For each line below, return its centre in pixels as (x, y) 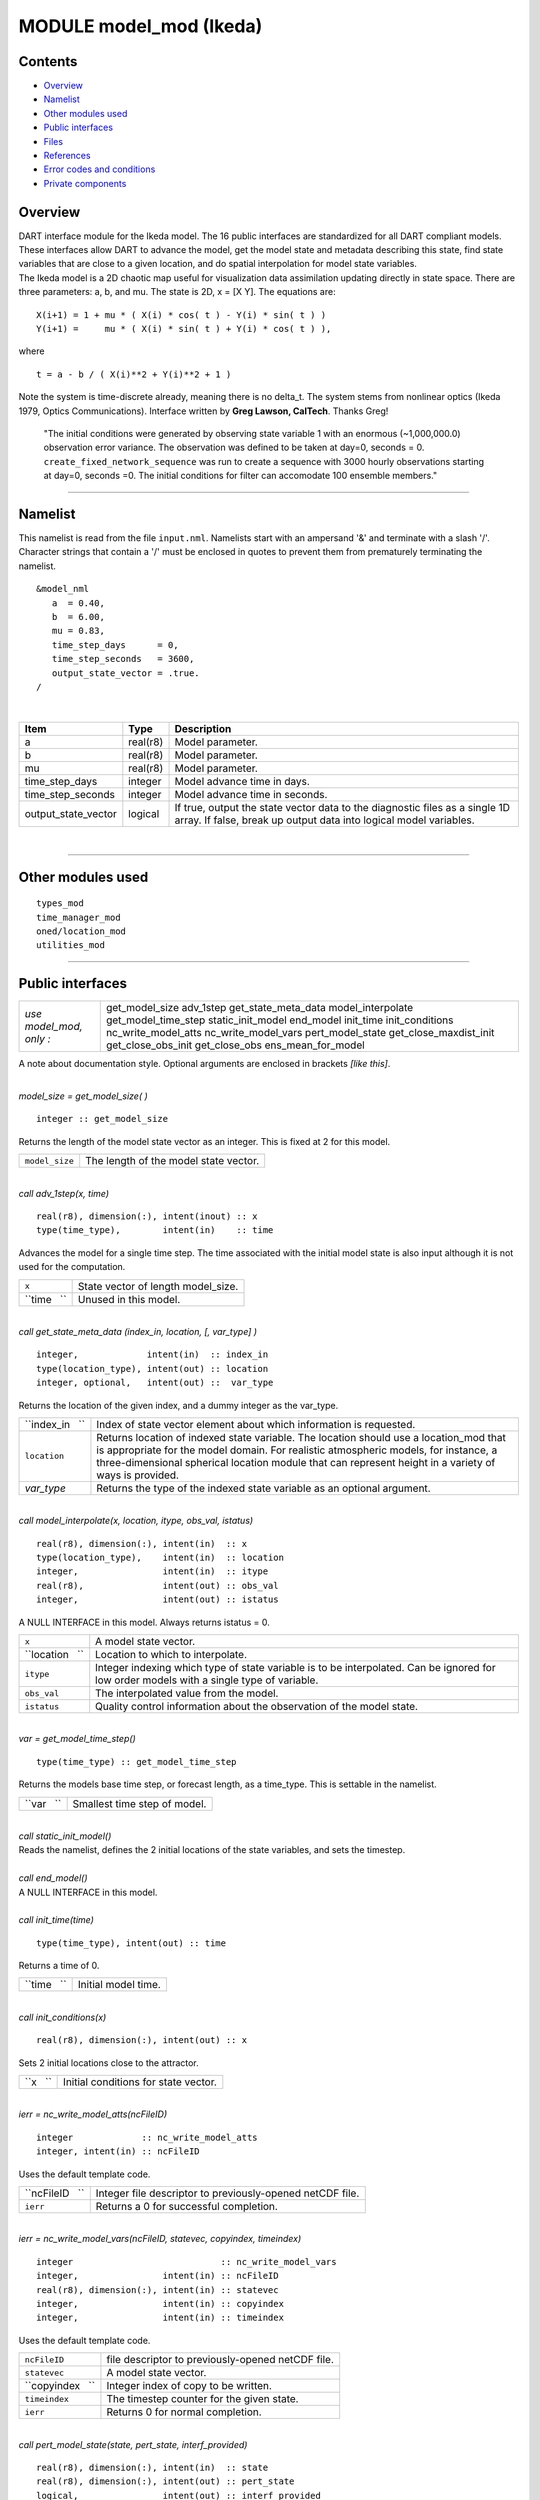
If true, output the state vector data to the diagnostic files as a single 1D (342, 807)
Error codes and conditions (99, 169)
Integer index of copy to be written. (189, 2386)
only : (37, 1039)
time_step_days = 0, (115, 644)
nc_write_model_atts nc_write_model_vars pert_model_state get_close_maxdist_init (300, 1033)
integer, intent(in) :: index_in (152, 1354)
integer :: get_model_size (102, 1119)
